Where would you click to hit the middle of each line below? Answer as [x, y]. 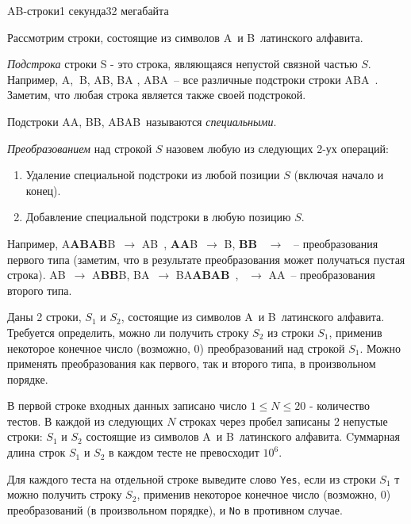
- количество [340, 405]
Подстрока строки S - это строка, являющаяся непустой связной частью [182, 64]
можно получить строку [65, 494]
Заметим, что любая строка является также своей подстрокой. [157, 95]
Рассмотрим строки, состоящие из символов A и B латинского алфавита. [185, 37]
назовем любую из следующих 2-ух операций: [277, 148]
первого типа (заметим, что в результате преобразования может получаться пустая [206, 259]
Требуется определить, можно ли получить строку [128, 332]
